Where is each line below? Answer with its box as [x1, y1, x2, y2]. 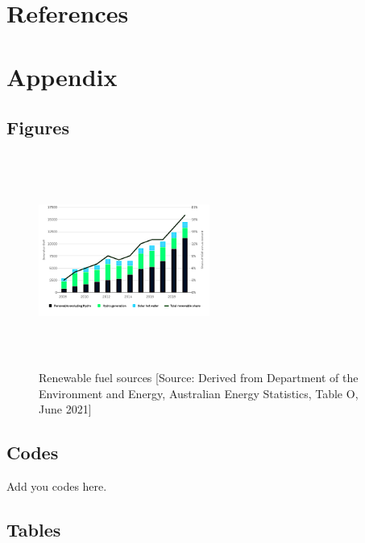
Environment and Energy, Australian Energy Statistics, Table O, [39, 385, 359, 401]
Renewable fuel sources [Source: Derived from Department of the [39, 369, 359, 386]
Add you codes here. [6, 478, 107, 495]
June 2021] [39, 401, 92, 418]
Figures [6, 115, 69, 140]
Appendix [6, 60, 118, 93]
